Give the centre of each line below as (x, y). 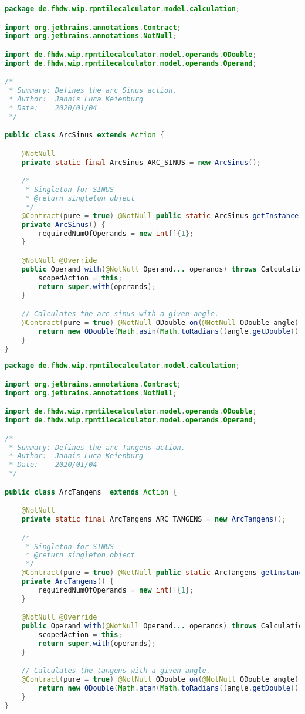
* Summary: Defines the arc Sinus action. (93, 91)
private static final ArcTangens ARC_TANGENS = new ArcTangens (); (154, 520)
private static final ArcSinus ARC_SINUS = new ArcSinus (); (141, 162)
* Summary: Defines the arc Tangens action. (97, 447)
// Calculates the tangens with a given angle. (116, 671)
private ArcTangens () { (68, 582)
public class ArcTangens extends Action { (91, 492)
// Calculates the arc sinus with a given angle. (120, 314)
